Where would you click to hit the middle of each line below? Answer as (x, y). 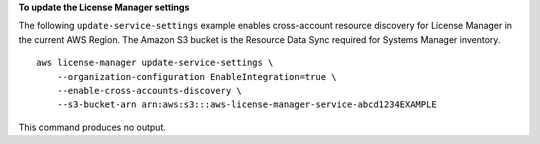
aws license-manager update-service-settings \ (155, 63)
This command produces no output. (92, 127)
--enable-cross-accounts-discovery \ (149, 90)
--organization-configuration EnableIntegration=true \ (196, 76)
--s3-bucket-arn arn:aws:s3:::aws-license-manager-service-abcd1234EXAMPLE (246, 104)
